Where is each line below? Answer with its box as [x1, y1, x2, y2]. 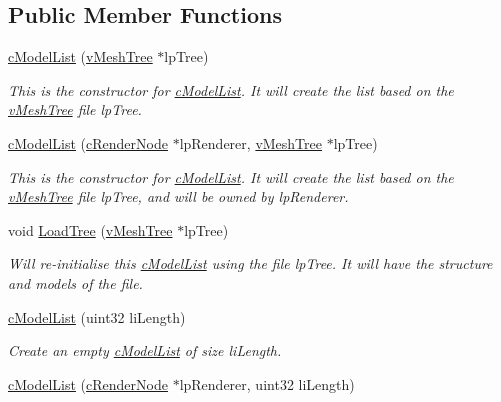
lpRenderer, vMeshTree [179, 132, 322, 153]
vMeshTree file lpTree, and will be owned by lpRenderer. [8, 186, 349, 207]
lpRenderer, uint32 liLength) [179, 373, 355, 394]
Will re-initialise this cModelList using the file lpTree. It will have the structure [8, 253, 493, 274]
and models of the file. [8, 272, 143, 293]
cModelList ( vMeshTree [8, 46, 153, 67]
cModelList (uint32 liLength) [8, 306, 186, 327]
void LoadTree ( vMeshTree [8, 219, 173, 240]
